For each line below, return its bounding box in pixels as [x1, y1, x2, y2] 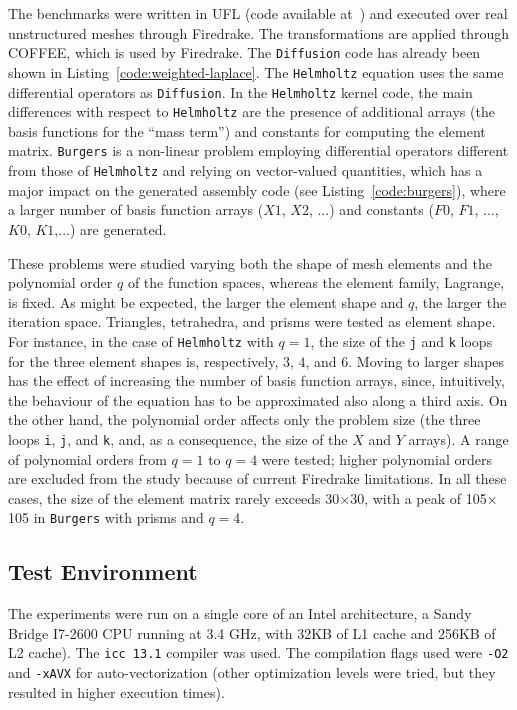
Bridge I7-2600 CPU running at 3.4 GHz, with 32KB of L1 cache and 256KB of [8, 622, 496, 643]
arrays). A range [408, 428, 509, 449]
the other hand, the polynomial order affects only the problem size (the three [8, 409, 481, 430]
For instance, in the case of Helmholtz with [8, 330, 274, 351]
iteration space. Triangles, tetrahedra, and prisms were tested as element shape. [8, 311, 496, 332]
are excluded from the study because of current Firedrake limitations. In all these [8, 468, 507, 489]
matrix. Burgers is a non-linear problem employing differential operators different [8, 140, 509, 161]
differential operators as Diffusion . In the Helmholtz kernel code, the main [8, 81, 473, 102]
